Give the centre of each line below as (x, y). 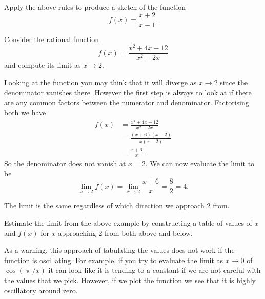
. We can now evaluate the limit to (200, 163)
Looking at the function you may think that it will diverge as (100, 82)
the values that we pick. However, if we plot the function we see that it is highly (130, 280)
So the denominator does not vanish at (65, 163)
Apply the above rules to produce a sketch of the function (95, 7)
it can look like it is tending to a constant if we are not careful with (155, 270)
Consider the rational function (52, 39)
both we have (25, 112)
